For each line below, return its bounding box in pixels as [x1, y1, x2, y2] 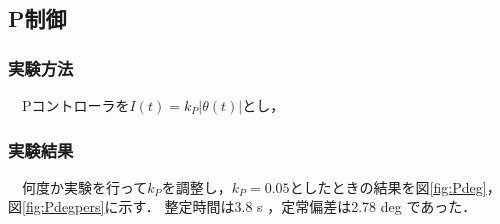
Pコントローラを [21, 95, 130, 115]
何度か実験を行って [21, 176, 148, 197]
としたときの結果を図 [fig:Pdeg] [289, 176, 487, 197]
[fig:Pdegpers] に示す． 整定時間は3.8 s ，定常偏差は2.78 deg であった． [22, 196, 477, 217]
